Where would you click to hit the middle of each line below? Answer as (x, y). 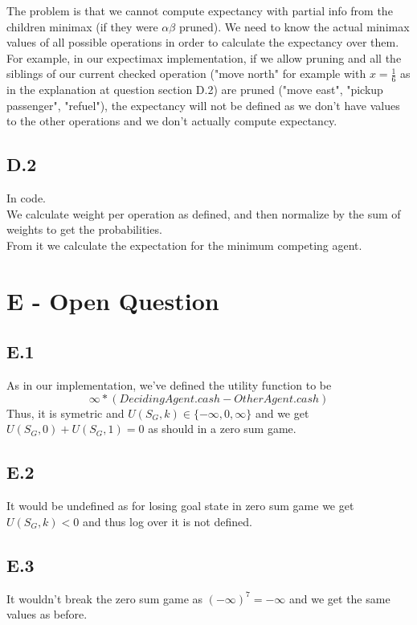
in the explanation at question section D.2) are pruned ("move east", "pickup (195, 90)
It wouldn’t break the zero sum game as (105, 598)
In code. (26, 198)
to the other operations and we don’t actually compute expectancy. (172, 121)
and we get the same (339, 598)
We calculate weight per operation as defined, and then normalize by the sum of (204, 213)
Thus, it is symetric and (65, 413)
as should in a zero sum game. (222, 429)
